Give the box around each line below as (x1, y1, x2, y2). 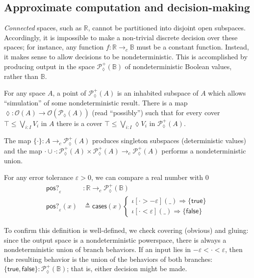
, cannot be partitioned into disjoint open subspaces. (88, 23, 246, 33)
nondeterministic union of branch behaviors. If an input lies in (4, 244, 191, 254)
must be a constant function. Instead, (136, 42, 249, 52)
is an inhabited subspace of (117, 87, 199, 98)
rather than (4, 71, 39, 81)
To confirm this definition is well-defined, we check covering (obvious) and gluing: (4, 225, 249, 235)
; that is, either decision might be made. (67, 263, 187, 274)
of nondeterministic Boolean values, (125, 61, 232, 71)
